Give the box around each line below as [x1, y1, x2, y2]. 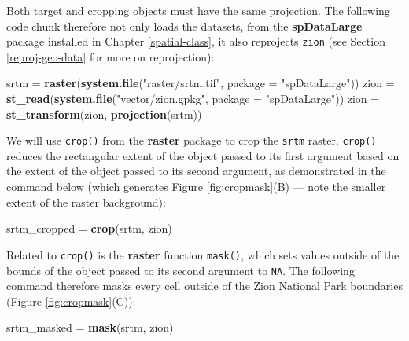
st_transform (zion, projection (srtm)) [6, 105, 202, 122]
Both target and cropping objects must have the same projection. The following [6, 2, 390, 18]
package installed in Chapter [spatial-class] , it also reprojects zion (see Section [6, 33, 385, 49]
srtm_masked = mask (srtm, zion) [6, 319, 174, 335]
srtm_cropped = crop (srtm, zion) [6, 220, 172, 236]
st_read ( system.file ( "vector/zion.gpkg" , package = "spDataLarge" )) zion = [6, 90, 380, 107]
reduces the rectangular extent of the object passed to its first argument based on [6, 147, 400, 163]
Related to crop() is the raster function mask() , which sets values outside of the [6, 246, 400, 262]
